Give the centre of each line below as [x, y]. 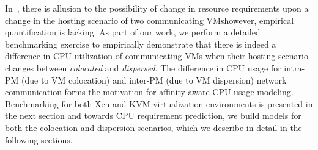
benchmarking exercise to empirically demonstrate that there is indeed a [141, 44]
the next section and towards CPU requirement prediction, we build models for [153, 116]
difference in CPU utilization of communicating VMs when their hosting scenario [157, 56]
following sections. [39, 139]
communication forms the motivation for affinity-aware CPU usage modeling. [149, 92]
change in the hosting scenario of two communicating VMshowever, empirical [150, 20]
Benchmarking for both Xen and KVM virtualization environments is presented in [159, 103]
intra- [294, 67]
